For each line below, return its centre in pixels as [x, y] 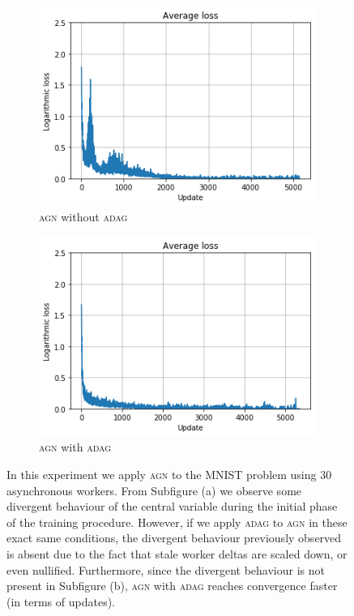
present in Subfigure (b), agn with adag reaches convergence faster [172, 586]
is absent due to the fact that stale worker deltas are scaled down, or [177, 554]
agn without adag [83, 217]
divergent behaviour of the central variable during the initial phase [172, 506]
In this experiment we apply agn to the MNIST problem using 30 [169, 475]
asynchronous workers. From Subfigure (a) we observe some [154, 490]
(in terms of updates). [61, 601]
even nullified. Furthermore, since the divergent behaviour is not [166, 569]
